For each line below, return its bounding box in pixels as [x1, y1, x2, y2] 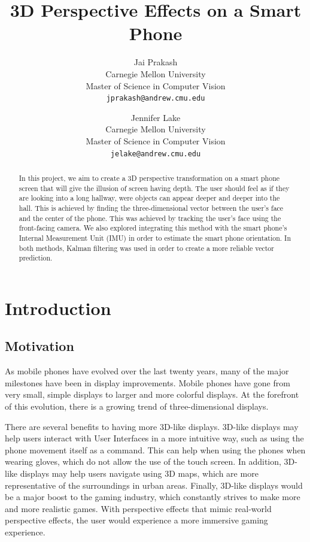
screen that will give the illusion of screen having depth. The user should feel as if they [19, 183, 290, 193]
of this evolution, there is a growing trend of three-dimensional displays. [5, 400, 269, 413]
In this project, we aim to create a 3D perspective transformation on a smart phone [19, 172, 280, 183]
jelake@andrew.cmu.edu [110, 149, 201, 158]
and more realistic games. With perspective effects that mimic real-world [5, 502, 272, 514]
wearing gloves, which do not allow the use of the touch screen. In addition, [5, 455, 281, 468]
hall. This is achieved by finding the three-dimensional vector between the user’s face [19, 202, 284, 213]
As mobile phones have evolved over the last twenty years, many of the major [5, 365, 289, 377]
